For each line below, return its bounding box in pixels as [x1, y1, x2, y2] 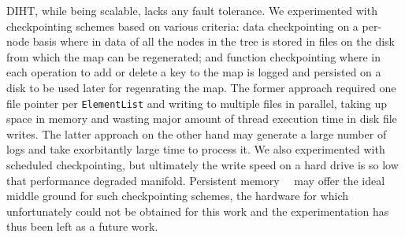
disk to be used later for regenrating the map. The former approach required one [6, 79, 396, 95]
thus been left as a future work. [6, 218, 158, 235]
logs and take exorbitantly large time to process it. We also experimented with [6, 141, 385, 157]
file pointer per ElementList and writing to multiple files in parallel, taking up [6, 94, 388, 111]
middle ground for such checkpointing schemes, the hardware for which [6, 187, 349, 204]
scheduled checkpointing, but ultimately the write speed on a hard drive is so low [6, 157, 399, 172]
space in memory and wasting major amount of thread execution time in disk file [6, 110, 397, 127]
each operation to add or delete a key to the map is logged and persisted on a [6, 64, 381, 80]
